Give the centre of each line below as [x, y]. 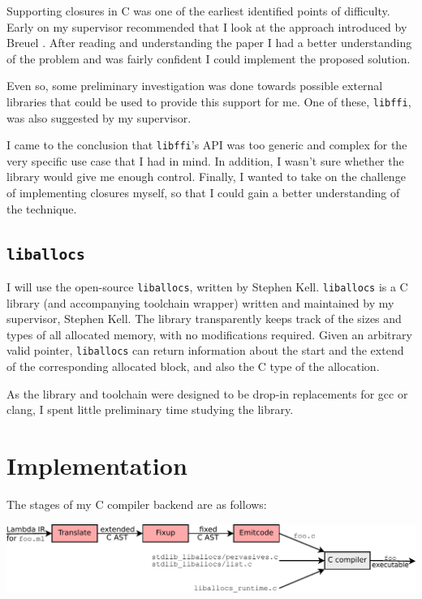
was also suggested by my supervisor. [99, 117]
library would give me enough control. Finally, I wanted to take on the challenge [206, 177]
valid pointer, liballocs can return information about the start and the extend [205, 350]
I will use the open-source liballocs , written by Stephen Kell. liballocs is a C [207, 287]
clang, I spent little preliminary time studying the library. [150, 409]
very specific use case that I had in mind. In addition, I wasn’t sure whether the [205, 160]
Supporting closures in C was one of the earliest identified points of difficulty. [198, 11]
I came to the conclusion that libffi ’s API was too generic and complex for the [207, 145]
